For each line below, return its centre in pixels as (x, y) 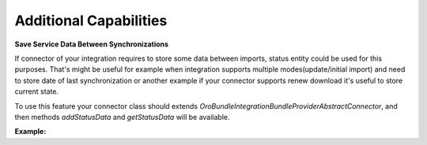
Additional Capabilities (91, 20)
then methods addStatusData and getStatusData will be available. (122, 117)
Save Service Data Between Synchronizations (92, 44)
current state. (37, 91)
